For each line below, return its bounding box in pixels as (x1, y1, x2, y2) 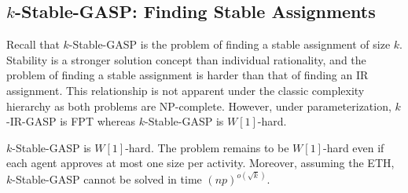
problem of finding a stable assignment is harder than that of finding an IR (6, 67, 369, 83)
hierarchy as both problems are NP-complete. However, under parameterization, (6, 97, 391, 114)
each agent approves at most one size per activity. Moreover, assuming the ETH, (6, 155, 395, 171)
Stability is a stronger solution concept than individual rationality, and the (6, 51, 366, 67)
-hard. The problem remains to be (125, 139, 289, 155)
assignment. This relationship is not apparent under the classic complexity (6, 82, 365, 98)
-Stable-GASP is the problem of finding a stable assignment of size (68, 36, 391, 53)
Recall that (6, 36, 60, 53)
